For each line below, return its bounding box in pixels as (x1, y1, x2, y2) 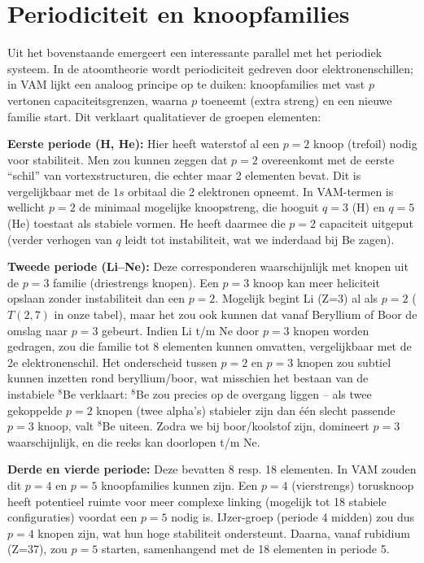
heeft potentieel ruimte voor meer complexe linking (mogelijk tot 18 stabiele (7, 492, 387, 509)
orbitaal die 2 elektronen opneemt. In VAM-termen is (128, 182, 394, 199)
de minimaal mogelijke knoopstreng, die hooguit (79, 199, 319, 216)
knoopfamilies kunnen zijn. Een (101, 476, 258, 493)
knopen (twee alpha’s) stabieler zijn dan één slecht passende (96, 401, 396, 418)
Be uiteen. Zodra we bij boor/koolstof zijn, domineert (102, 417, 369, 434)
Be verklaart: (63, 386, 128, 402)
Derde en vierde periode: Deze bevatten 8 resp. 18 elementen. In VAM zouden (7, 460, 417, 478)
